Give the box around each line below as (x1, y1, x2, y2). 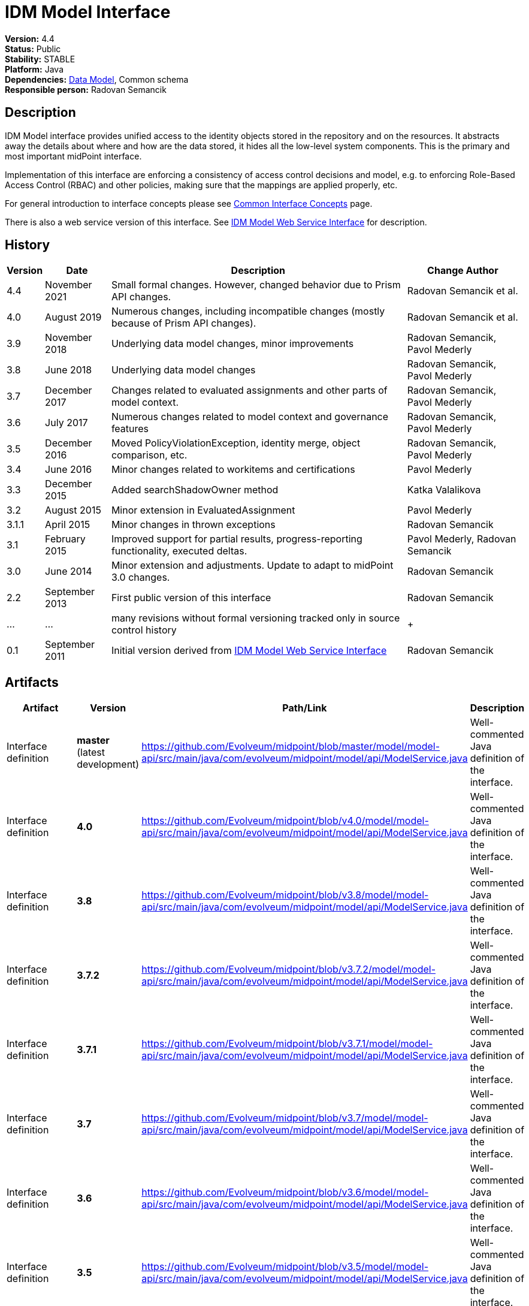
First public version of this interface (111, 592, 271, 604)
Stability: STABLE (5, 53, 75, 64)
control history (111, 624, 177, 637)
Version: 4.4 (5, 33, 55, 44)
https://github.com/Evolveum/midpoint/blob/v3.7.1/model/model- (141, 1037, 433, 1050)
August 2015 (45, 504, 101, 517)
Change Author (427, 264, 498, 277)
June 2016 (45, 463, 92, 476)
